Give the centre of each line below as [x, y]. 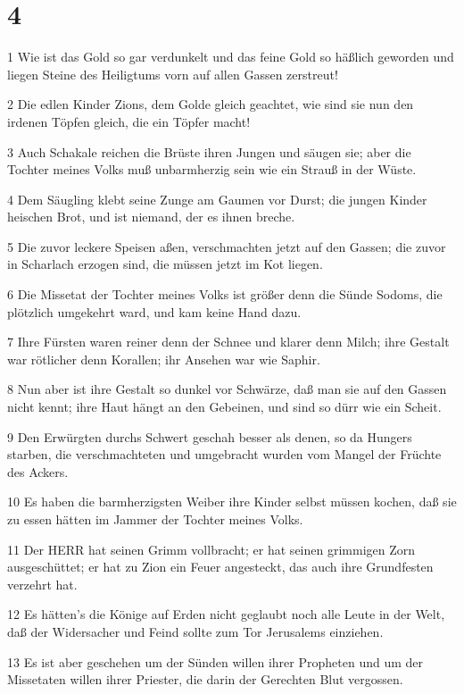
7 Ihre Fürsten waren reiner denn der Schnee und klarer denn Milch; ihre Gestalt [228, 342]
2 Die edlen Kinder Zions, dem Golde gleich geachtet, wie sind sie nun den [211, 104]
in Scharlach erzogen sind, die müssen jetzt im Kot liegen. [165, 264]
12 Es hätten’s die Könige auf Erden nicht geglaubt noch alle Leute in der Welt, [226, 614]
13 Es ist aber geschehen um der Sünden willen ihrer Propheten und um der [215, 661]
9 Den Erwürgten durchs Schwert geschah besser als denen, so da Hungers [210, 436]
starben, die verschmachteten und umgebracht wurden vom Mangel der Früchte [224, 454]
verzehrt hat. [42, 584]
